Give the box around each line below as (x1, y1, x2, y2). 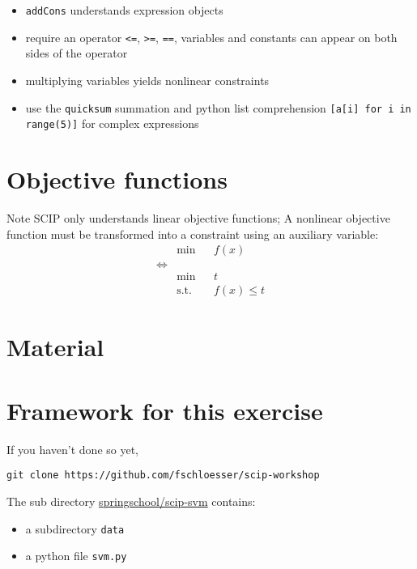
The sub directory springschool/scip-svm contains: (6, 493, 256, 509)
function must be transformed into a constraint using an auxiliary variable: (6, 225, 379, 242)
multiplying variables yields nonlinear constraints (25, 71, 270, 88)
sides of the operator (25, 45, 128, 62)
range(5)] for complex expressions (25, 115, 199, 132)
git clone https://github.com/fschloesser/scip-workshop (6, 469, 320, 482)
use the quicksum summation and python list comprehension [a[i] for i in (25, 99, 411, 116)
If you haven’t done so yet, (6, 440, 139, 457)
